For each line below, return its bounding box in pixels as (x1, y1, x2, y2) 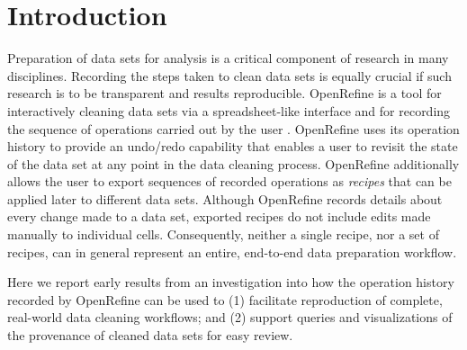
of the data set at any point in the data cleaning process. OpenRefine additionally (7, 154, 460, 173)
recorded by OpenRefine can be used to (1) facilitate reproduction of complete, (7, 290, 443, 309)
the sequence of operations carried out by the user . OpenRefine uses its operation (7, 119, 460, 138)
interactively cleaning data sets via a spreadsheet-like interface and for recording (7, 101, 451, 120)
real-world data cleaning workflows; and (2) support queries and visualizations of (7, 308, 453, 327)
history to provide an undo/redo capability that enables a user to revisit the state (7, 137, 458, 156)
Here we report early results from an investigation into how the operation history (7, 273, 454, 292)
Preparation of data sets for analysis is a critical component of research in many (7, 49, 449, 67)
